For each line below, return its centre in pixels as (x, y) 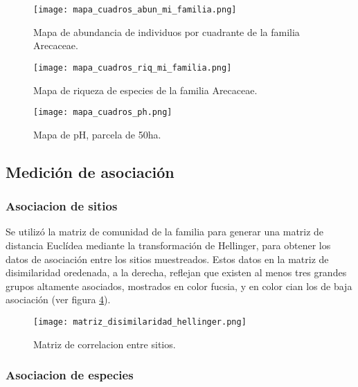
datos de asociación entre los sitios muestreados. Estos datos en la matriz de (167, 259)
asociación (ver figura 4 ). (58, 299)
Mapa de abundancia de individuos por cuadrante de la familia (167, 31)
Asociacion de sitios (62, 206)
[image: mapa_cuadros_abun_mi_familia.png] (135, 10)
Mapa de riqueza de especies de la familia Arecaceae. (145, 90)
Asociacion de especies (70, 375)
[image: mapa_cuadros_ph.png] (103, 112)
